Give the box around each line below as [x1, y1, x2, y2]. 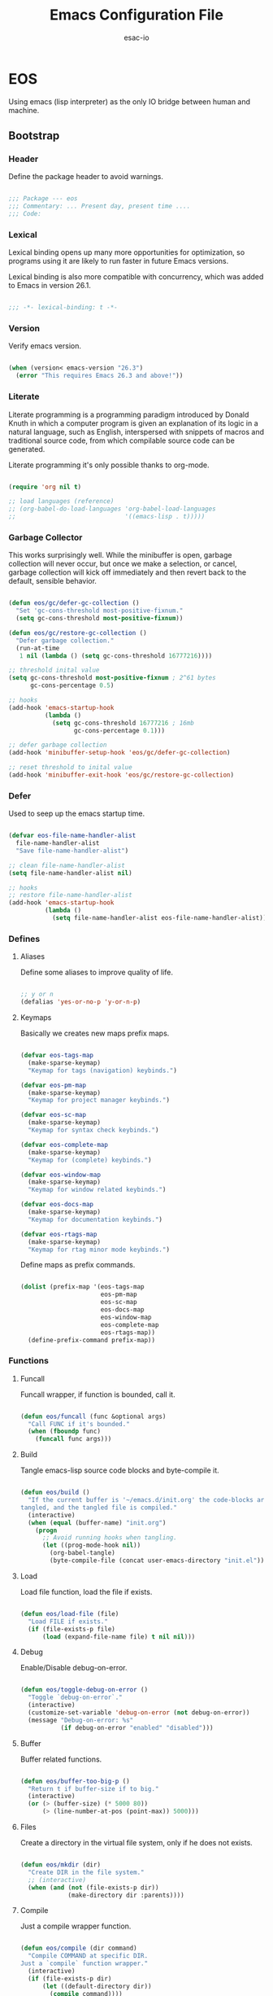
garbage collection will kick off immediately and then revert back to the [8, 567, 246, 577]
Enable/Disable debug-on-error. [19, 1663, 128, 1673]
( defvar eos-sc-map [19, 1111, 87, 1119]
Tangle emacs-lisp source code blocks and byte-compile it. [19, 1465, 219, 1475]
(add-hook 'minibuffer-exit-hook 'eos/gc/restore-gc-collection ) [8, 771, 234, 779]
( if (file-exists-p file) [28, 1625, 115, 1633]
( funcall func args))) [35, 1435, 112, 1443]
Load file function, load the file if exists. [19, 1587, 153, 1596]
